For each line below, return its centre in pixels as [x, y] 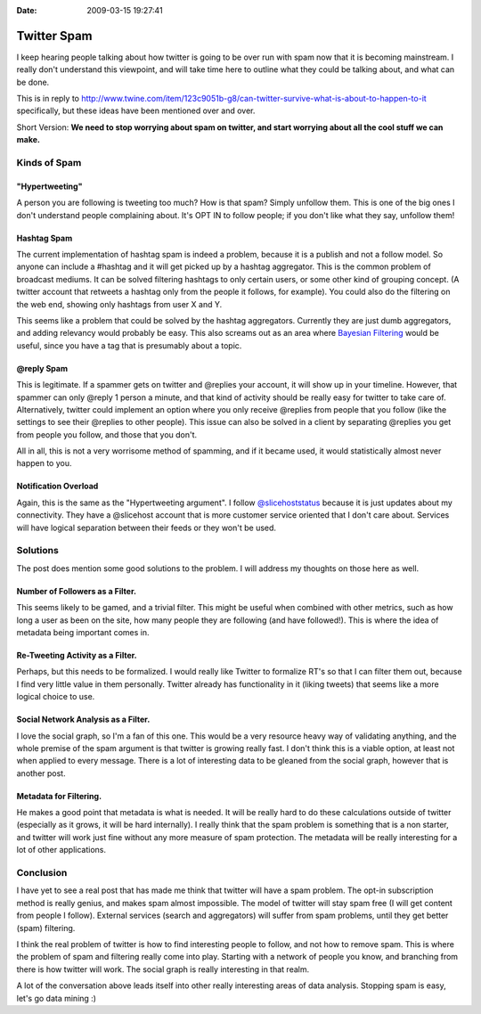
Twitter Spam [54, 36]
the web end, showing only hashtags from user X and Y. [119, 304]
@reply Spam [42, 368]
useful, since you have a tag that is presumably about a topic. [129, 345]
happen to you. [44, 463]
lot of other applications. [61, 850]
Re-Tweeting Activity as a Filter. [77, 655]
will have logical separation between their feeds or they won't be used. [146, 527]
